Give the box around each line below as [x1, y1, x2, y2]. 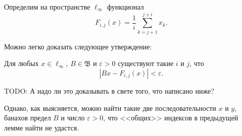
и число [61, 112, 85, 123]
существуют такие [118, 58, 174, 69]
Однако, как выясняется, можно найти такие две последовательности [4, 102, 216, 113]
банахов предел [4, 112, 51, 123]
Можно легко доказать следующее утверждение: [4, 41, 152, 51]
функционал [107, 2, 144, 12]
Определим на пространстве [4, 2, 90, 12]
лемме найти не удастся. [4, 122, 79, 132]
